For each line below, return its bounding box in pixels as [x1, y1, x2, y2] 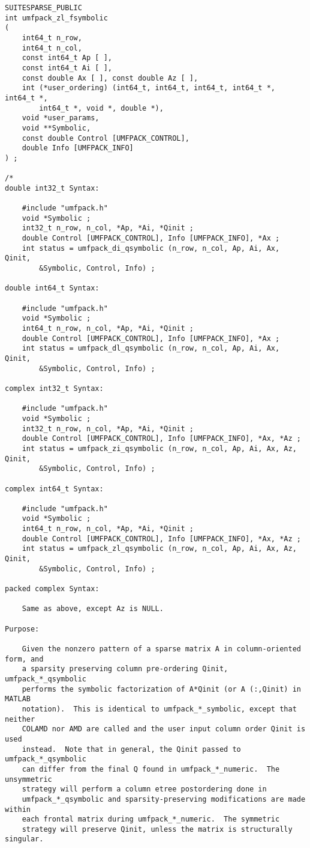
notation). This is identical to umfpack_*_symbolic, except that [22, 704, 297, 713]
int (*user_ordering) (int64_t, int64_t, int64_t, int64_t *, [22, 84, 276, 93]
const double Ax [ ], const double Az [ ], [22, 73, 198, 82]
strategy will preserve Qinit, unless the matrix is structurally [22, 825, 293, 834]
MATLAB [5, 695, 31, 704]
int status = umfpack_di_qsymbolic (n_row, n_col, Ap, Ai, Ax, [22, 244, 280, 253]
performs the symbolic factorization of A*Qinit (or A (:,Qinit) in [22, 684, 301, 693]
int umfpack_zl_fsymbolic [5, 13, 108, 22]
